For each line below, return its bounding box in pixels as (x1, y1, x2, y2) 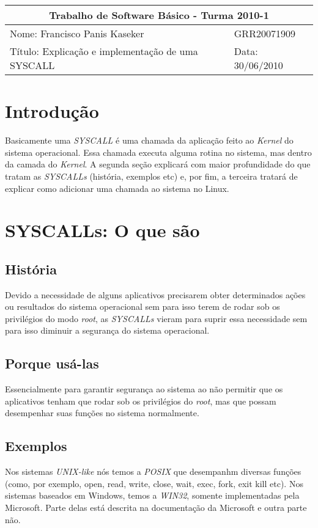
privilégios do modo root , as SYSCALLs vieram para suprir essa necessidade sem (5, 312, 308, 324)
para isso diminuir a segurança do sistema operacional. (5, 324, 210, 337)
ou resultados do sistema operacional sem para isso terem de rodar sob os (5, 300, 280, 313)
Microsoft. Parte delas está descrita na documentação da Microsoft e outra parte (5, 501, 307, 514)
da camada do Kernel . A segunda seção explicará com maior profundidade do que (5, 158, 311, 170)
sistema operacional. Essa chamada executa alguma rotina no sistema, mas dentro (5, 145, 312, 158)
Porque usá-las (5, 354, 99, 373)
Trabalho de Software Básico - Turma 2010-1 (49, 8, 269, 22)
